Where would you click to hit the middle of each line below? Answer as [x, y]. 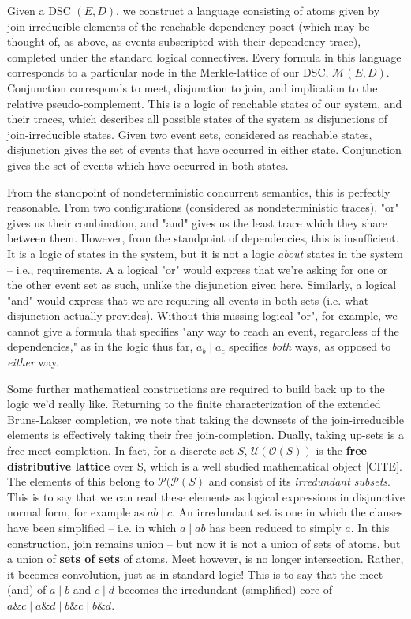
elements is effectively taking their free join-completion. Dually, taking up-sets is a [206, 435]
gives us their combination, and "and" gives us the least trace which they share [197, 222]
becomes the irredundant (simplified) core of [225, 589]
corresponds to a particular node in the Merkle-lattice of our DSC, [168, 72]
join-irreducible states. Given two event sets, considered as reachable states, [190, 134]
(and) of [27, 589]
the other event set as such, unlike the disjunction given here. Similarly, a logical [202, 285]
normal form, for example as [76, 512]
